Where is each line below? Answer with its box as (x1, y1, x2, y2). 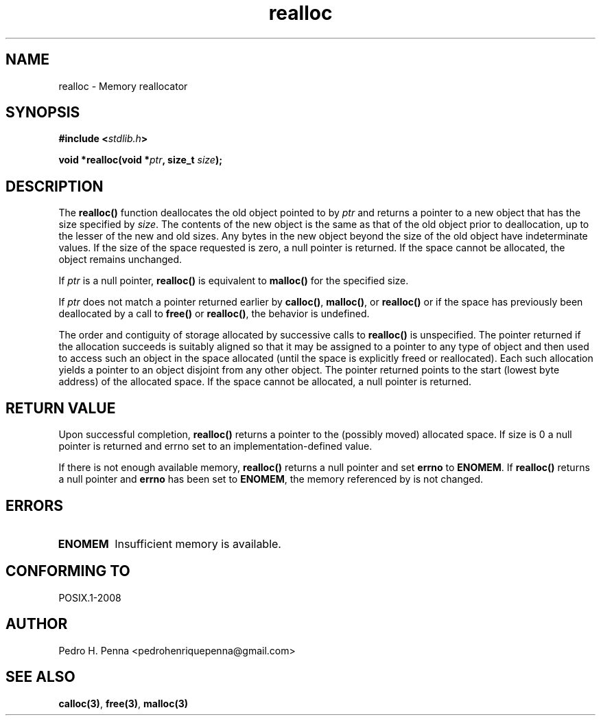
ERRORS (5, 496, 64, 514)
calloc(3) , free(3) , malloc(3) (58, 697, 188, 709)
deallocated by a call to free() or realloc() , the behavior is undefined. (58, 308, 370, 320)
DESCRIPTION (5, 177, 104, 195)
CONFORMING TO (5, 562, 130, 580)
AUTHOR (5, 615, 68, 633)
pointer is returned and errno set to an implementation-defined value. (58, 440, 373, 453)
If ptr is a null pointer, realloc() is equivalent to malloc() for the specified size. (58, 275, 409, 287)
